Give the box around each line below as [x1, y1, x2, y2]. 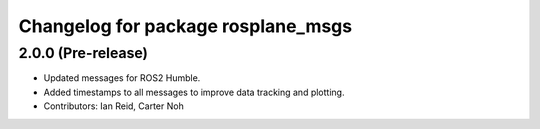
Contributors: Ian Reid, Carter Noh [43, 100, 184, 112]
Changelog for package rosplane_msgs [18, 15, 353, 37]
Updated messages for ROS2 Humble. [43, 72, 201, 84]
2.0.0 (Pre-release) [18, 44, 149, 62]
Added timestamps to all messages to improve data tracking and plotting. [43, 86, 345, 98]
